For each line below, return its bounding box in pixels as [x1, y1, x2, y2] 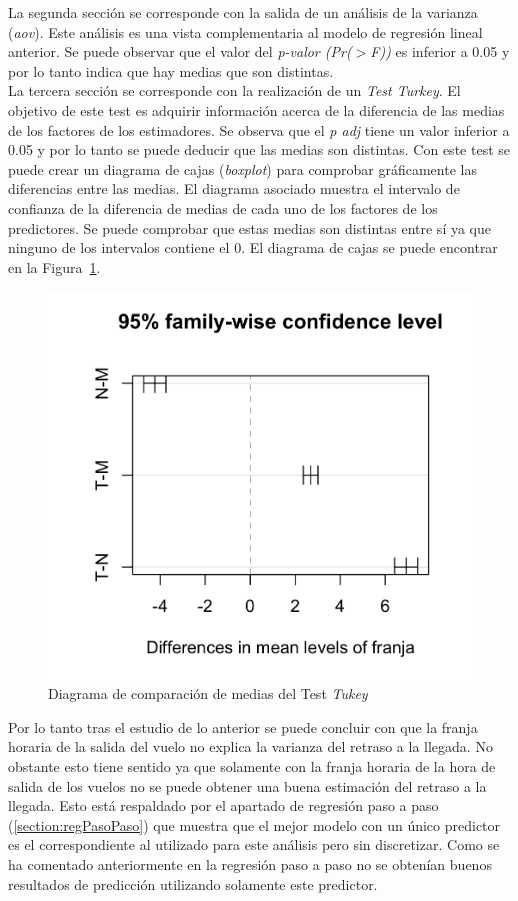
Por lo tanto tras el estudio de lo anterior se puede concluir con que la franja [8, 716, 478, 737]
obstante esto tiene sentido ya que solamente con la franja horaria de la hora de [8, 755, 496, 776]
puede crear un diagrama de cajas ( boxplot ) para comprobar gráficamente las [8, 158, 477, 179]
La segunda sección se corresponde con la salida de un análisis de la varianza [8, 2, 478, 22]
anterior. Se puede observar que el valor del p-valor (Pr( [8, 41, 352, 62]
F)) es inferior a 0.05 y [370, 41, 510, 62]
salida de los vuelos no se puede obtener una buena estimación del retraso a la [8, 775, 487, 796]
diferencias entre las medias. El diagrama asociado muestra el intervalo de [8, 178, 460, 199]
